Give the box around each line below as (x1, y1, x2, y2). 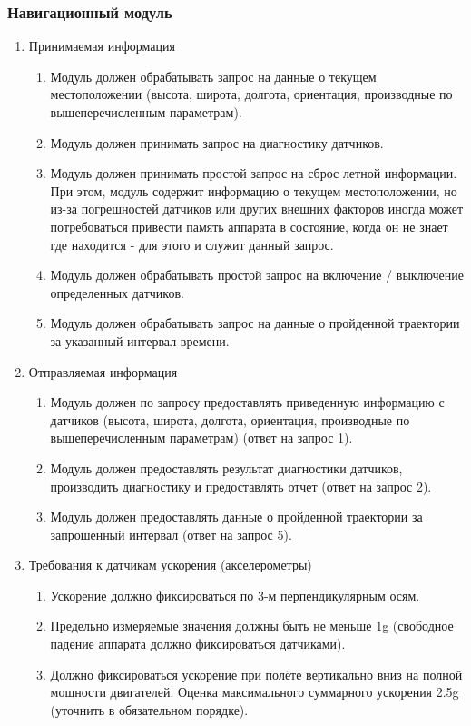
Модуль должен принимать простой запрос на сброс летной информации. (50, 164, 457, 183)
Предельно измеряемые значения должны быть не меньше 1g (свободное (50, 616, 454, 635)
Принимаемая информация (28, 36, 175, 55)
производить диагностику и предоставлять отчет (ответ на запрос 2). (50, 476, 432, 495)
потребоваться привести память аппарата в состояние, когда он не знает (50, 216, 448, 235)
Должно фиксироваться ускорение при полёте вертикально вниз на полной (50, 664, 463, 683)
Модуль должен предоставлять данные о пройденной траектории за (50, 507, 423, 526)
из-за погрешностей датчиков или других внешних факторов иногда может (50, 199, 464, 218)
